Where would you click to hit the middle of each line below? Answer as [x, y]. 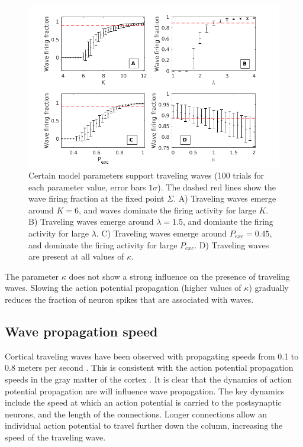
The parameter [32, 276]
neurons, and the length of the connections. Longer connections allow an [136, 414]
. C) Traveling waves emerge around [162, 233]
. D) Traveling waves [232, 244]
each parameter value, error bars [87, 187]
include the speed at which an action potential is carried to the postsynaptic [143, 402]
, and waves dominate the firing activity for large [167, 210]
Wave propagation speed [81, 331]
